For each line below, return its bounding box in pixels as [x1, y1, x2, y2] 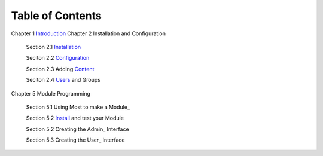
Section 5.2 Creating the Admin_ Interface [26, 126, 129, 133]
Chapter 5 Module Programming [11, 90, 91, 97]
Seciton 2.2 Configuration [26, 54, 90, 62]
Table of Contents [11, 9, 102, 22]
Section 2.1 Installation [26, 43, 81, 50]
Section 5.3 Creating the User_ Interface [26, 136, 125, 143]
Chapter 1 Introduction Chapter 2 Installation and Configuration [11, 30, 166, 37]
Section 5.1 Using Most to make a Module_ [26, 103, 130, 111]
